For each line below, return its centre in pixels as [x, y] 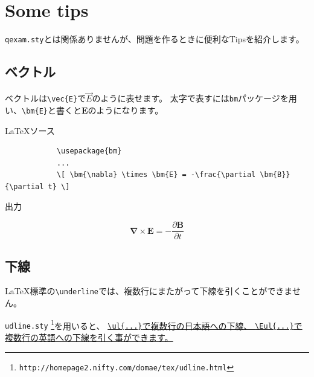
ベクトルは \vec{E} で [46, 98]
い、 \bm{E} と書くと [43, 110]
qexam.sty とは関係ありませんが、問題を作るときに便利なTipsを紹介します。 [155, 39]
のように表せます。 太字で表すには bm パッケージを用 [194, 98]
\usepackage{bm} [89, 151]
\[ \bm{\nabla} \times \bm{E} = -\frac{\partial [156, 175]
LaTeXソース [30, 130]
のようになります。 [126, 110]
